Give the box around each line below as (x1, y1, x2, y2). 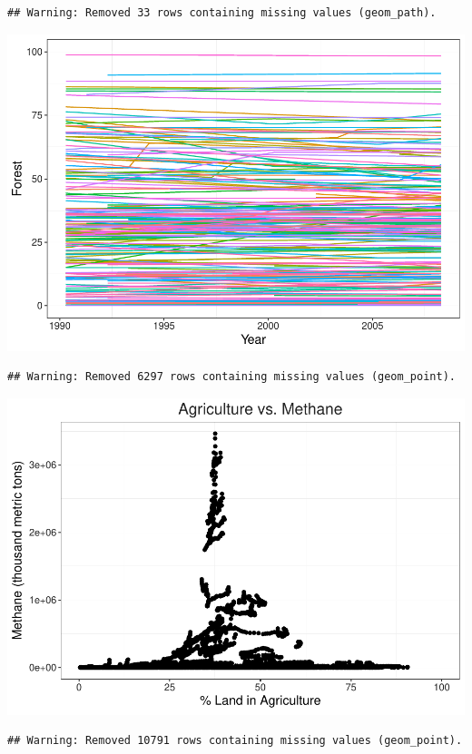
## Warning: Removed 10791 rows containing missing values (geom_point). (7, 734, 463, 748)
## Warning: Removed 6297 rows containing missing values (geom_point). (7, 370, 456, 384)
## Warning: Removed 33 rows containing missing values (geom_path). (7, 6, 437, 19)
